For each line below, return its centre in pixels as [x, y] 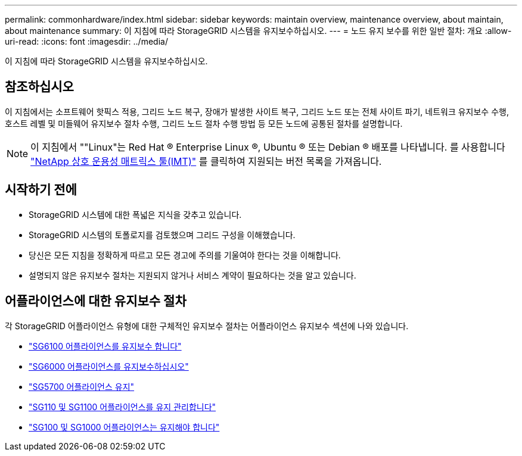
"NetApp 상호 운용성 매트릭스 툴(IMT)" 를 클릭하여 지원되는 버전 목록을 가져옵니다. [206, 161]
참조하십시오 [39, 87]
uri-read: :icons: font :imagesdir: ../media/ [86, 41]
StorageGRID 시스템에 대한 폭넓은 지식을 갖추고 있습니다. [135, 214]
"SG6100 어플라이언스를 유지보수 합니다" [105, 346]
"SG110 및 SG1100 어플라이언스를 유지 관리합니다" [122, 407]
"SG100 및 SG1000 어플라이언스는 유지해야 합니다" [124, 427]
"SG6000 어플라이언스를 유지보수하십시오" [109, 366]
